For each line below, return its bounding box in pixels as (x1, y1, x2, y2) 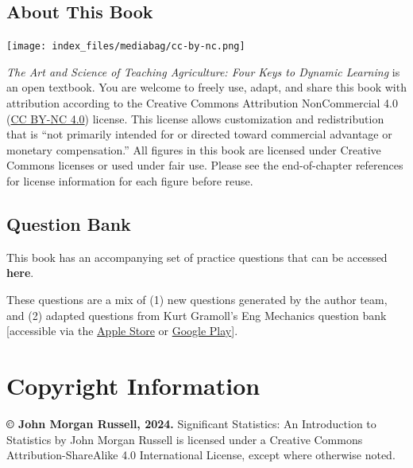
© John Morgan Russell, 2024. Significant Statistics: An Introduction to (6, 415, 376, 431)
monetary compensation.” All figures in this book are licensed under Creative (6, 141, 381, 158)
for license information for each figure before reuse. (6, 173, 253, 189)
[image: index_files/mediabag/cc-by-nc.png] (6, 41, 245, 53)
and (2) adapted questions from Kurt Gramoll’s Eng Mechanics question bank (6, 306, 387, 323)
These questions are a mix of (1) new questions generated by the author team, (6, 291, 388, 307)
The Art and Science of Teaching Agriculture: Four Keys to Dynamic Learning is (6, 63, 400, 80)
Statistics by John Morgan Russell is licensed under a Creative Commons (6, 431, 363, 447)
